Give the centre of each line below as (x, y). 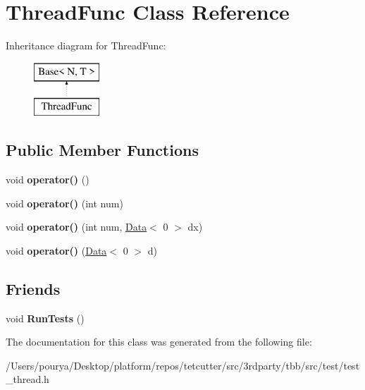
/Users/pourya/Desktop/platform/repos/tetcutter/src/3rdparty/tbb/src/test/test (183, 365)
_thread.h (27, 379)
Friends (33, 288)
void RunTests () (45, 318)
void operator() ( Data (56, 250)
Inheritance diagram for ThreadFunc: (86, 45)
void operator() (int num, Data (76, 227)
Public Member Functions (102, 150)
